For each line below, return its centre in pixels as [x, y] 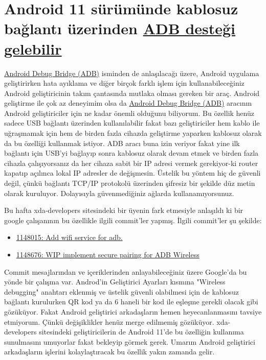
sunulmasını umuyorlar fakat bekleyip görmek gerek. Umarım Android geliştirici [130, 341]
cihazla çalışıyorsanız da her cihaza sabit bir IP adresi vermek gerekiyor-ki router [131, 163]
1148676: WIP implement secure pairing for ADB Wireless [108, 254]
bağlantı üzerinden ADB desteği [120, 28]
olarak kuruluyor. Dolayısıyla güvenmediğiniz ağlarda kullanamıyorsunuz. [119, 193]
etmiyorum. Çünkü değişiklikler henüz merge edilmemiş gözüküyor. [109, 321]
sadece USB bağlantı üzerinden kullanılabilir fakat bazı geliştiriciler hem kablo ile [132, 123]
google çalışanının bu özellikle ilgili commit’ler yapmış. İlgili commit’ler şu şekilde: [133, 220]
